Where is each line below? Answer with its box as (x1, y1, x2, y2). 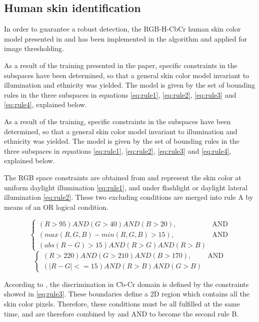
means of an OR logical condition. (4, 201, 108, 212)
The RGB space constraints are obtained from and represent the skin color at (4, 172, 241, 182)
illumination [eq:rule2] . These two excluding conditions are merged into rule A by (4, 192, 253, 202)
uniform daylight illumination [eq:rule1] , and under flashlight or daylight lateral (4, 182, 247, 192)
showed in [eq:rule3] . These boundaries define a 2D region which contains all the (4, 288, 250, 299)
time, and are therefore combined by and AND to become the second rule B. (4, 308, 239, 318)
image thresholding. (4, 43, 64, 54)
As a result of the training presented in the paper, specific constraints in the (4, 60, 237, 70)
